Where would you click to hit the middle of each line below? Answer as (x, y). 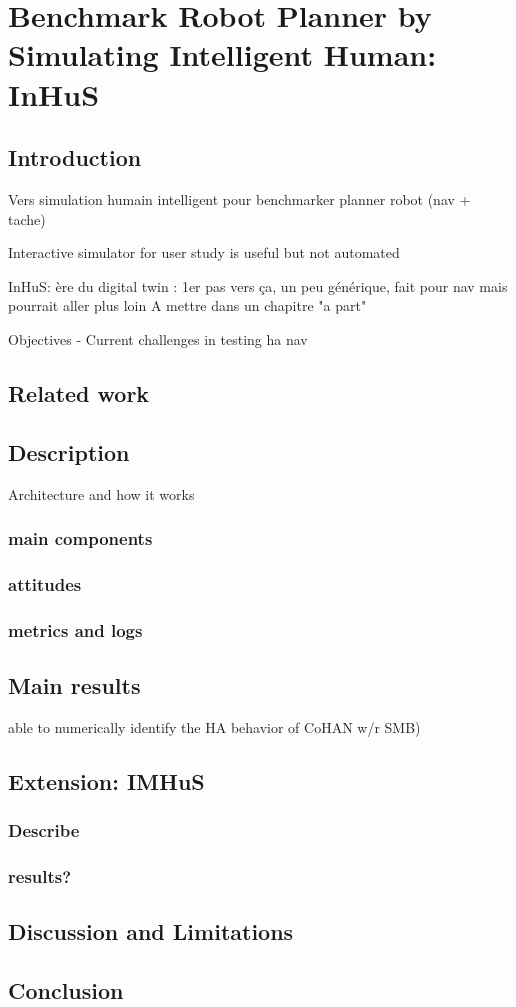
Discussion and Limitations (151, 931)
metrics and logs (75, 629)
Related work (79, 392)
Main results (74, 685)
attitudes (45, 583)
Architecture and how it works (101, 493)
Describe (44, 830)
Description (69, 451)
